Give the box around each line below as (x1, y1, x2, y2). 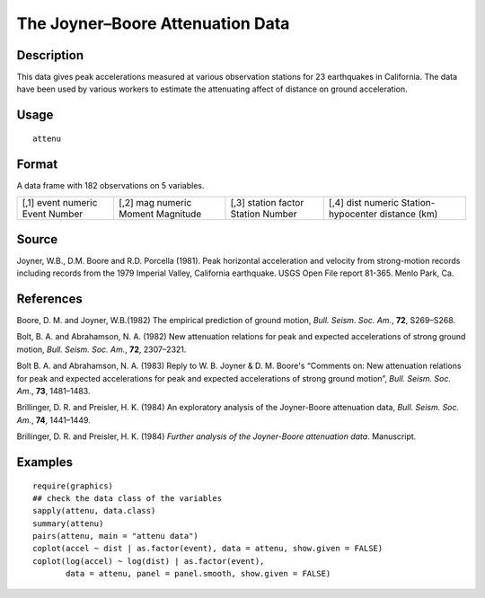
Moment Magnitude (118, 207, 202, 220)
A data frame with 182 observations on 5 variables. (16, 180, 205, 190)
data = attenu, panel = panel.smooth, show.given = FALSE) (66, 568, 331, 579)
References (16, 291, 83, 306)
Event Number (22, 207, 84, 220)
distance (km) (379, 207, 438, 220)
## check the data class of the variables (32, 493, 223, 503)
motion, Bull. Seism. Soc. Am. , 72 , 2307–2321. (16, 344, 187, 355)
